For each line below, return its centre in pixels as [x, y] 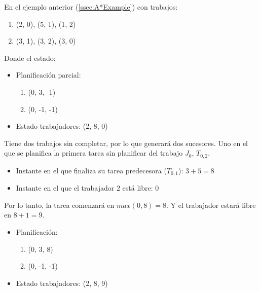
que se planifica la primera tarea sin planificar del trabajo [94, 153]
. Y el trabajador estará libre [211, 205]
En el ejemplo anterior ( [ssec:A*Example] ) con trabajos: [91, 7]
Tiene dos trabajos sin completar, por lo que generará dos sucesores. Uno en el [126, 143]
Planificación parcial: [48, 75]
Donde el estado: [30, 58]
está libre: [138, 188]
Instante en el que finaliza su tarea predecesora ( [91, 170]
